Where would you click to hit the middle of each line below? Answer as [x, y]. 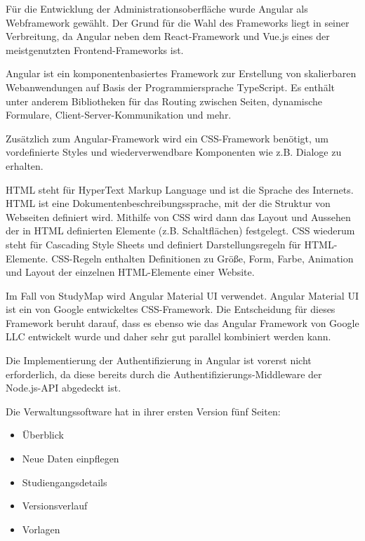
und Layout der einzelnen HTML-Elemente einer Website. [130, 272]
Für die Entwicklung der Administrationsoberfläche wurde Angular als [157, 8]
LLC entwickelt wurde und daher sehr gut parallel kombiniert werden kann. [168, 336]
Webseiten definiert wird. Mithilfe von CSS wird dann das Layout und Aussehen [178, 216]
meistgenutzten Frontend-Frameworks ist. [95, 49]
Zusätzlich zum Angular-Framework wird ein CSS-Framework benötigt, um [167, 138]
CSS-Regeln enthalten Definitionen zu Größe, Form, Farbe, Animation [203, 258]
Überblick [43, 435]
